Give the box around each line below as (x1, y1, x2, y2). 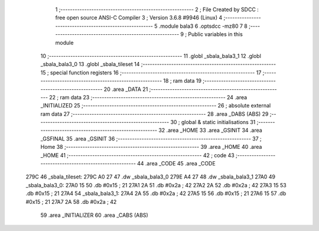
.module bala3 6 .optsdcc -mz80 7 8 (158, 22, 248, 30)
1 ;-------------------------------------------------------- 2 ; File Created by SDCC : (55, 6, 259, 13)
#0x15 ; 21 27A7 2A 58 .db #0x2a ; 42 (25, 198, 117, 205)
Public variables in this (188, 31, 243, 38)
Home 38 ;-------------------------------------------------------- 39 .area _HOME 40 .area (40, 144, 262, 151)
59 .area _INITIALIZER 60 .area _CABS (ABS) (40, 212, 149, 219)
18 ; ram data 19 (163, 77, 202, 84)
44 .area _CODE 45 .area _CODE (136, 160, 216, 167)
